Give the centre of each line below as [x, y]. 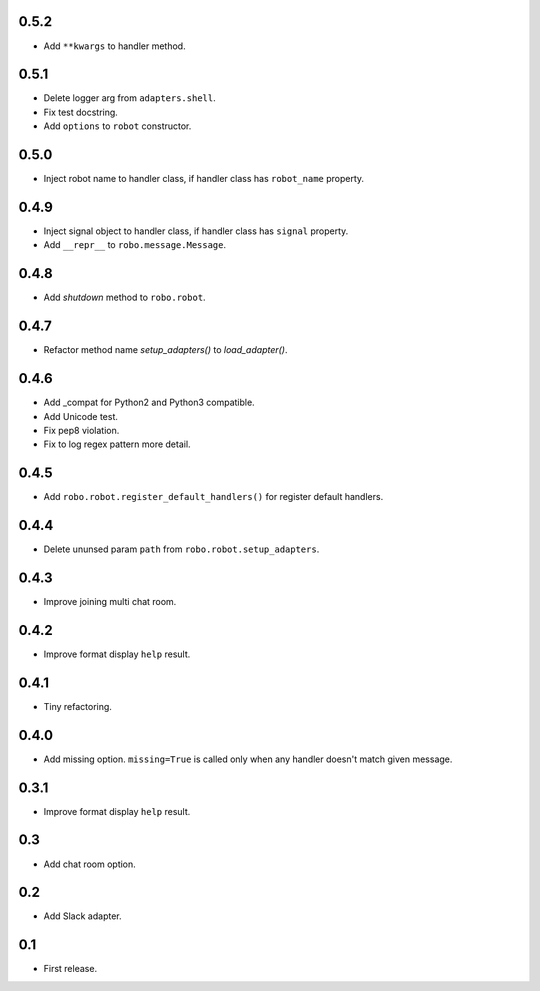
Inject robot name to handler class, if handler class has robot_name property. [204, 179]
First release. [70, 969]
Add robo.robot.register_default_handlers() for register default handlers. [213, 497]
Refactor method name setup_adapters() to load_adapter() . [166, 350]
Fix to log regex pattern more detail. [117, 444]
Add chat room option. [90, 864]
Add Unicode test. [81, 416]
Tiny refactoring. [77, 706]
